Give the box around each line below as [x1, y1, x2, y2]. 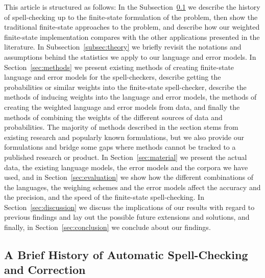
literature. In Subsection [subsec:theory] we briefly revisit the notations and [4, 41, 242, 52]
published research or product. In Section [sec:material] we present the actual [4, 151, 247, 162]
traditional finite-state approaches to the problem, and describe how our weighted [4, 21, 260, 32]
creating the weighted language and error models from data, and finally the [4, 101, 240, 112]
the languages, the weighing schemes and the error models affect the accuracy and [4, 181, 261, 192]
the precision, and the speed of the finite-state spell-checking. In [4, 192, 204, 202]
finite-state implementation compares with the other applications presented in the [4, 31, 260, 42]
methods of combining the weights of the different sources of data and [4, 111, 223, 122]
